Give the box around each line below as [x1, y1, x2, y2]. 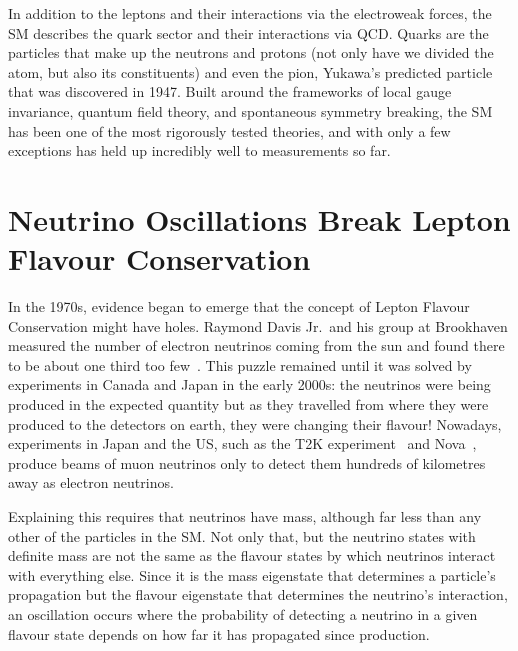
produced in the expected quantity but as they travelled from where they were [8, 394, 489, 415]
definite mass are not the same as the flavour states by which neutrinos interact [8, 545, 496, 566]
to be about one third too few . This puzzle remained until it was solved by [8, 354, 472, 375]
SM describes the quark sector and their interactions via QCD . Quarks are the [8, 22, 489, 43]
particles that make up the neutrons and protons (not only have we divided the [8, 42, 494, 63]
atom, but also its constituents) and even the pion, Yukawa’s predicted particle [8, 61, 493, 82]
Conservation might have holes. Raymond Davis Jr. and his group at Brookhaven [8, 315, 508, 336]
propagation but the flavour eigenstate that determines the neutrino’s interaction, [8, 584, 508, 605]
